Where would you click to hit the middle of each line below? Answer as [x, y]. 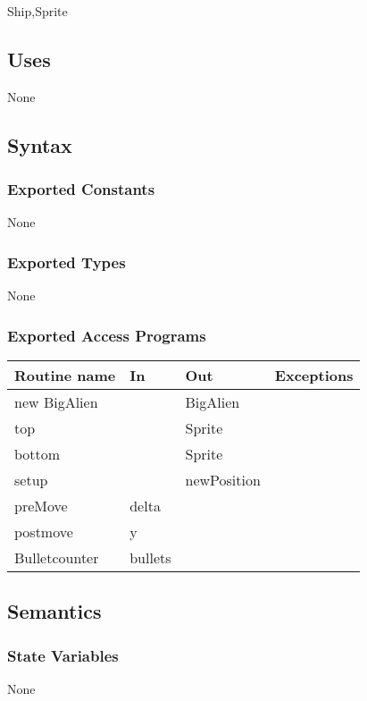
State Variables [63, 655]
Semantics [54, 611]
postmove [44, 532]
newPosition [223, 480]
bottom [38, 454]
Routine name [65, 376]
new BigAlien [56, 402]
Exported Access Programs [107, 335]
